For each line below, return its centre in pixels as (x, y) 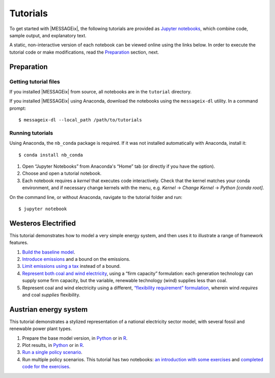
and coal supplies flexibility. (51, 295)
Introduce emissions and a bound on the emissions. (76, 259)
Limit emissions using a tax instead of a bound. (71, 266)
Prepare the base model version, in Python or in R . (75, 338)
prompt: (18, 108)
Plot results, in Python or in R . (53, 345)
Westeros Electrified (43, 223)
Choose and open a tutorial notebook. (62, 173)
